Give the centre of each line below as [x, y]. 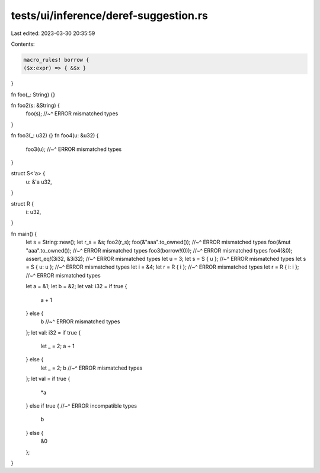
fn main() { [24, 234]
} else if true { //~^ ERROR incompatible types [81, 406]
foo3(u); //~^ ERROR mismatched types [74, 149]
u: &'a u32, [39, 182]
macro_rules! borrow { [56, 60]
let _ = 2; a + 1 [57, 346]
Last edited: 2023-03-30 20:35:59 [53, 33]
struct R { [22, 204]
